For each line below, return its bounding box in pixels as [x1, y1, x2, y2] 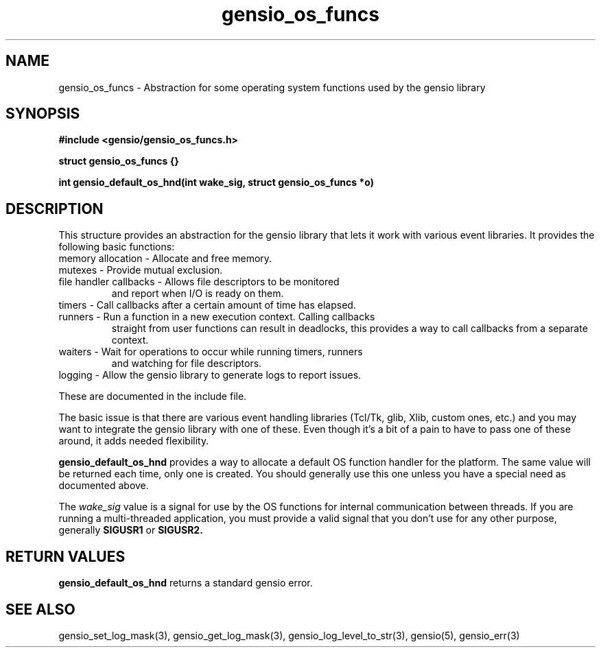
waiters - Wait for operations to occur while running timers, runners [58, 346, 363, 358]
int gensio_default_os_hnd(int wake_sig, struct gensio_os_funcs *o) [58, 176, 374, 189]
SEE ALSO [5, 600, 75, 618]
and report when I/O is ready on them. [111, 287, 284, 300]
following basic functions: [58, 241, 175, 253]
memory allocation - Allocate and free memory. [58, 252, 272, 265]
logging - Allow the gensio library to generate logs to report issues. [58, 369, 362, 381]
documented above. [58, 479, 149, 492]
